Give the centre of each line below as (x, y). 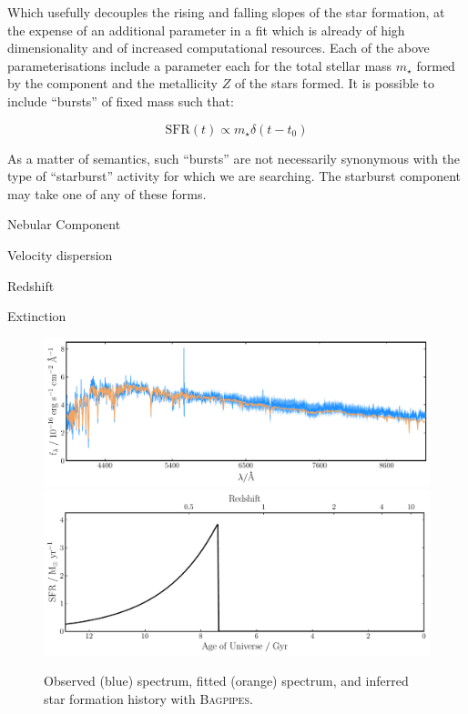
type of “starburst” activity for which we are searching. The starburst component (234, 176)
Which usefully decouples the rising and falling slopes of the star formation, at (226, 12)
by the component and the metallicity (112, 83)
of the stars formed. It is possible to (334, 83)
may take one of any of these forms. (107, 193)
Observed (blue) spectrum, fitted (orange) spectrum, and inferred (226, 681)
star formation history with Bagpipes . (148, 698)
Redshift (31, 285)
